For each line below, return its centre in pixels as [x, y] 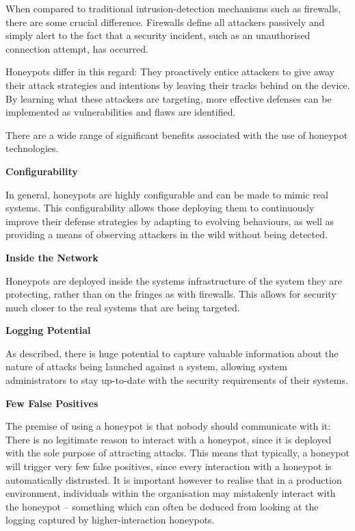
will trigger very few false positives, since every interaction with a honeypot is [169, 466]
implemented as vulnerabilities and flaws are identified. [121, 112]
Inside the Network [52, 257]
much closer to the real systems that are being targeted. [123, 307]
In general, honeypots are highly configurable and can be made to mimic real [167, 194]
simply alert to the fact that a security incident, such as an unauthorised [158, 35]
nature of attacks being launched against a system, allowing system [146, 366]
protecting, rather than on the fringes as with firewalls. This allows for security [171, 294]
